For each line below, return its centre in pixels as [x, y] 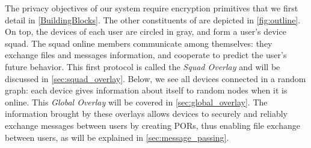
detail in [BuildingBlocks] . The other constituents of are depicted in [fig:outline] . [153, 19]
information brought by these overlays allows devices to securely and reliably [146, 114]
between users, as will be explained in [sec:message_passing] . [117, 137]
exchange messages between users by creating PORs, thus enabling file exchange [152, 125]
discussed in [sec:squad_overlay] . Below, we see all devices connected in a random [155, 78]
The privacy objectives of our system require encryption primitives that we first [152, 8]
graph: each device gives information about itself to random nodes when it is [146, 90]
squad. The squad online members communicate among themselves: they [139, 43]
